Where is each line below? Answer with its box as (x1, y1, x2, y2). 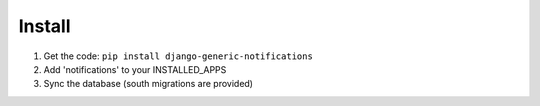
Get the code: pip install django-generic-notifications (43, 50, 314, 62)
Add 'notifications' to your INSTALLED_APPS (43, 63, 227, 75)
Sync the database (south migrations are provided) (43, 78, 254, 90)
